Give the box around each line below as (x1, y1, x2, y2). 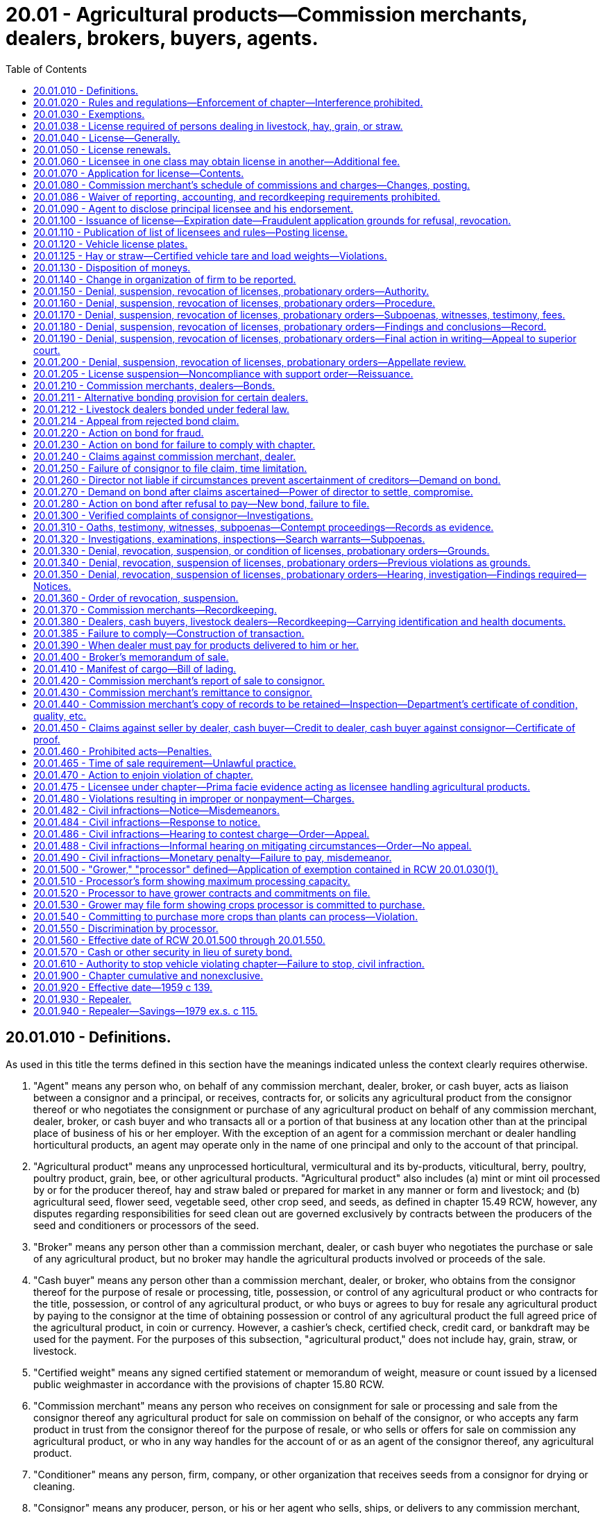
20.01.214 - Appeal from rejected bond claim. (33, 414, 239, 427)
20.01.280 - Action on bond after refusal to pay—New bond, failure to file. (33, 497, 370, 509)
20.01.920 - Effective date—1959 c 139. (33, 981, 213, 993)
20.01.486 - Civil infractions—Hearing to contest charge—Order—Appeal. (33, 827, 370, 840)
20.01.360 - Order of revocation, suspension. (33, 591, 239, 604)
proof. (33, 733, 60, 745)
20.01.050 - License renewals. (33, 143, 171, 155)
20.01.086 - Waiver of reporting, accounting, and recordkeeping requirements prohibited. (33, 190, 441, 203)
